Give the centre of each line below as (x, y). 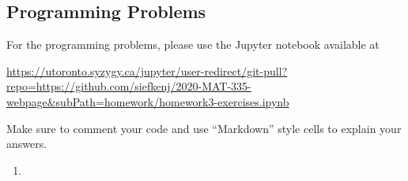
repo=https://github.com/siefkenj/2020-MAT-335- (129, 86)
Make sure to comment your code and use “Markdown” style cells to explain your (204, 128)
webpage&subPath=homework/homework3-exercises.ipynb (148, 101)
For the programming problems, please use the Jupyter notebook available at (193, 44)
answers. (27, 144)
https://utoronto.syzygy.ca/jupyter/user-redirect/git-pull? (147, 70)
